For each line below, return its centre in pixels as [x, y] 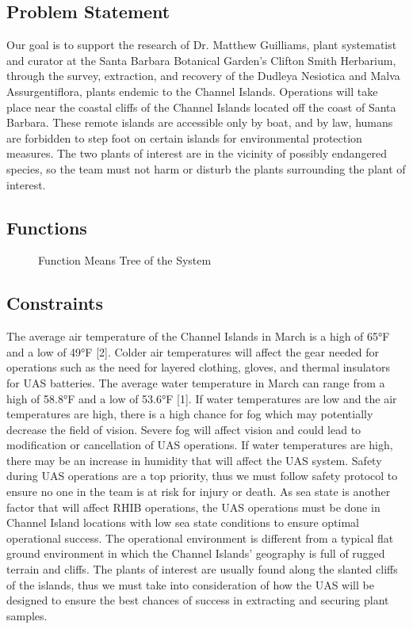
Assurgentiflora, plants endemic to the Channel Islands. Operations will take [192, 91]
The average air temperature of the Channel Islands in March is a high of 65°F [198, 336]
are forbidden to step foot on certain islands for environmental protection [184, 137]
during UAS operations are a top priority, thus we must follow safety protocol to [202, 476]
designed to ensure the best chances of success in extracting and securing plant [198, 600]
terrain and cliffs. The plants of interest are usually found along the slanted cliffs [202, 569]
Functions [47, 227]
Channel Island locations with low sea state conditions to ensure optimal [183, 522]
